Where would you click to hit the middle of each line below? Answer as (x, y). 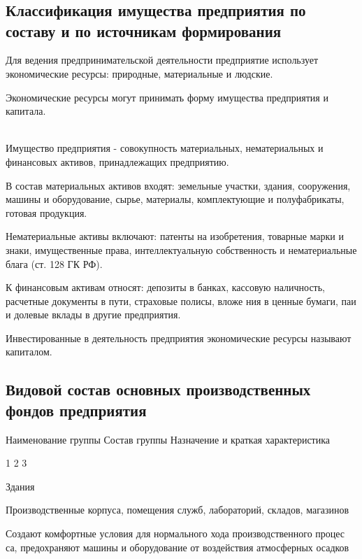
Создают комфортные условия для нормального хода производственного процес (175, 533)
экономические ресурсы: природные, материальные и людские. (139, 73)
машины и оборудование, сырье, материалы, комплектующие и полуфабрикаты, (175, 199)
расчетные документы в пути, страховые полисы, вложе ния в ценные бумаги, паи (181, 300)
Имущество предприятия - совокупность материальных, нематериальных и (165, 148)
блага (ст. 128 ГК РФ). (54, 263)
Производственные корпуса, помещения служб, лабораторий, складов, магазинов (178, 510)
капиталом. (29, 352)
